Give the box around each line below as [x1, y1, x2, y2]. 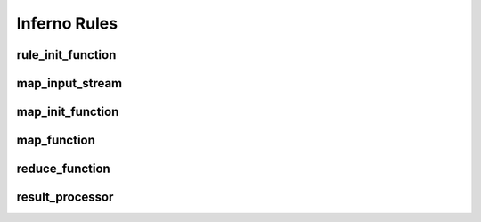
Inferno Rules [16, 13, 118, 33]
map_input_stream [16, 76, 123, 91]
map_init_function [16, 104, 119, 119]
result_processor [16, 190, 114, 205]
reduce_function [16, 161, 110, 177]
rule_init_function [16, 47, 117, 62]
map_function [16, 133, 95, 148]
